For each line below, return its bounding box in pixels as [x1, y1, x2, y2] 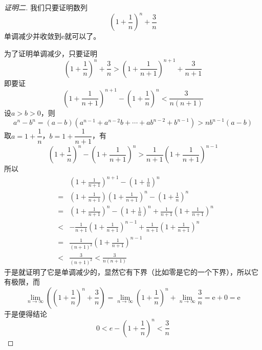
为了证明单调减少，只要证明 [4, 48, 97, 58]
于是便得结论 [4, 308, 47, 319]
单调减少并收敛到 [4, 31, 61, 41]
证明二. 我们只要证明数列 [4, 2, 88, 12]
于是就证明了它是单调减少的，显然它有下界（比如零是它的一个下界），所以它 [4, 266, 258, 277]
